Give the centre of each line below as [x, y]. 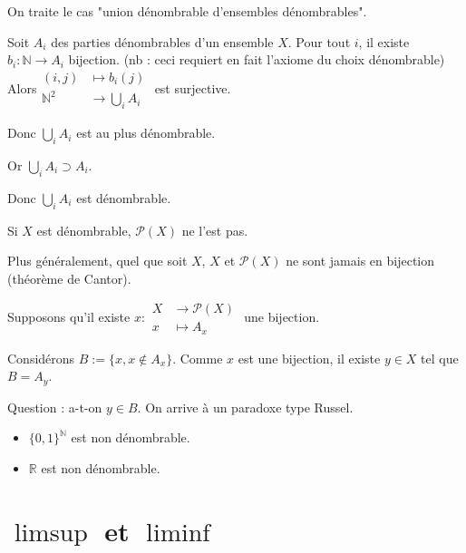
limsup [51, 533]
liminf [178, 533]
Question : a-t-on [55, 407]
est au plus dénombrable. [146, 133]
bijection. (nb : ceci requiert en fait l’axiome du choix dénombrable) [257, 59]
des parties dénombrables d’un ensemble [162, 41]
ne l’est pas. [215, 230]
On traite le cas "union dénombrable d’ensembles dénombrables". [187, 11]
